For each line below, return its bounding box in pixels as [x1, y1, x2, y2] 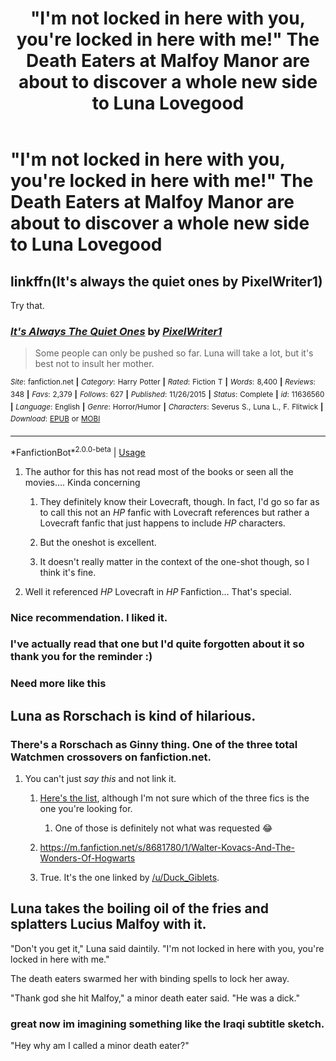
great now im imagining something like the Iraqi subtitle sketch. [10, 1017, 325, 1031]
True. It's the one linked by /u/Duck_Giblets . [39, 872, 220, 884]
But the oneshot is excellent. [39, 536, 157, 548]
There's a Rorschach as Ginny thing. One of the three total [10, 737, 298, 751]
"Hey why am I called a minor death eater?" [10, 1040, 190, 1052]
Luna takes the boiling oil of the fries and [10, 900, 270, 917]
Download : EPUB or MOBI [10, 414, 101, 424]
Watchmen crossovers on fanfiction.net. [10, 750, 212, 764]
